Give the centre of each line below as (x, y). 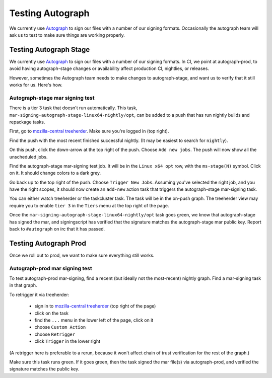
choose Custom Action (60, 327)
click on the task (52, 313)
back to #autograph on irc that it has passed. (57, 229)
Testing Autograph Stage (50, 50)
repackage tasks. (27, 122)
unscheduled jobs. (28, 157)
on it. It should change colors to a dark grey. (55, 173)
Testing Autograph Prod (48, 243)
